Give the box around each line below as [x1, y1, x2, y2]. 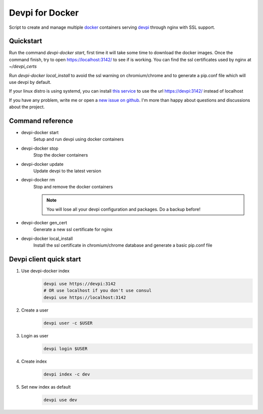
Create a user [21, 307, 49, 313]
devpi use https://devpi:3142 [43, 281, 116, 287]
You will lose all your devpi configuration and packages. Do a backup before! [46, 206, 201, 212]
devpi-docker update [21, 161, 64, 167]
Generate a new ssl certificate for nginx [33, 227, 113, 233]
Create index [21, 358, 47, 364]
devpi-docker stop [21, 145, 58, 151]
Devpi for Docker [9, 7, 79, 18]
